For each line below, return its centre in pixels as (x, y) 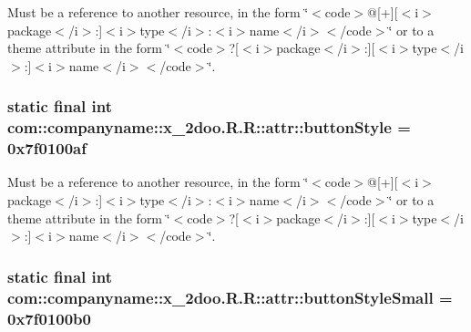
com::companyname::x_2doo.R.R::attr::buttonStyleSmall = (230, 297)
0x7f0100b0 (49, 318)
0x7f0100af (47, 148)
